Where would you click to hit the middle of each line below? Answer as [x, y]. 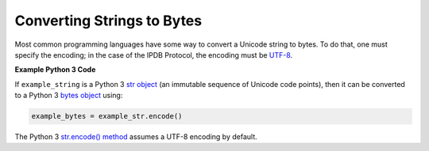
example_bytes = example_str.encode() [107, 116]
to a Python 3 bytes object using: [69, 96]
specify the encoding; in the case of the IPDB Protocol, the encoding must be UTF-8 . [154, 55]
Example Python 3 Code [55, 70]
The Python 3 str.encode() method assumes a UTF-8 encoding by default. [136, 137]
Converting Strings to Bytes [108, 21]
